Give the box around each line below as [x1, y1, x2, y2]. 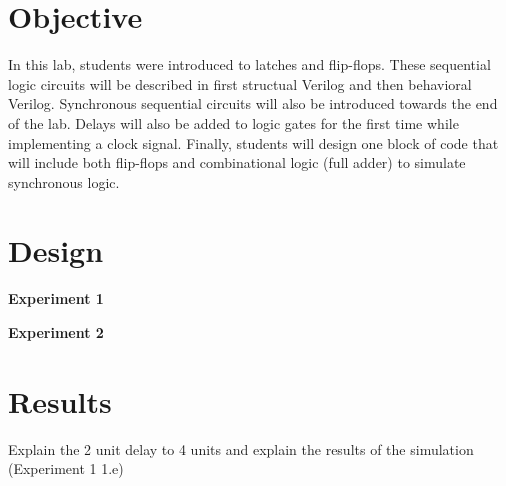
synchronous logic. [8, 171, 120, 192]
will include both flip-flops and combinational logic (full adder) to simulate [8, 152, 466, 173]
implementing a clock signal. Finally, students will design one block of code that [8, 132, 499, 153]
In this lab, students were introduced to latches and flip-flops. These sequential [8, 54, 491, 75]
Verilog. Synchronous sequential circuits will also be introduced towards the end [8, 93, 498, 114]
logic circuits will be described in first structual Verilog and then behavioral [8, 73, 472, 94]
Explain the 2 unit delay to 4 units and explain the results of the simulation [8, 438, 474, 459]
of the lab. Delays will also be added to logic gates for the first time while [8, 112, 459, 133]
